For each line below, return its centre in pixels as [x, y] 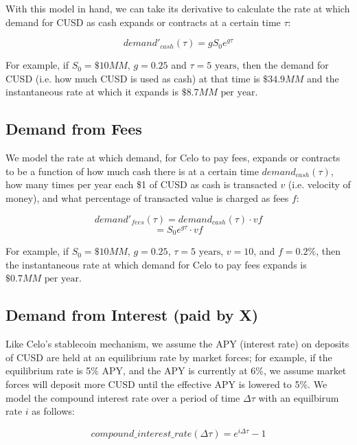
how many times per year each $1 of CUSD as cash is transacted [141, 184]
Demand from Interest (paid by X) [132, 315]
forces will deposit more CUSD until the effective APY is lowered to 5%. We [166, 384]
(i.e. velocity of [319, 184]
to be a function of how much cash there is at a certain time [132, 171]
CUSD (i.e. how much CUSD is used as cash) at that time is [133, 78]
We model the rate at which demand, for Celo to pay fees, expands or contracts [173, 158]
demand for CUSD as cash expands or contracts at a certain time [143, 22]
